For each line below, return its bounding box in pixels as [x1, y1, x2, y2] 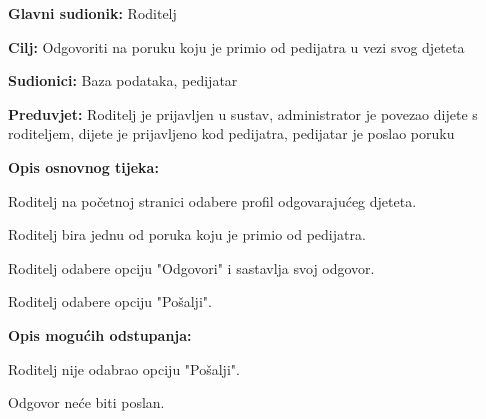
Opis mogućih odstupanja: [8, 324, 192, 345]
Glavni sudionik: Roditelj [8, 3, 177, 23]
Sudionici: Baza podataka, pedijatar [8, 70, 238, 91]
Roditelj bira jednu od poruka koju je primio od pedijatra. [8, 224, 366, 245]
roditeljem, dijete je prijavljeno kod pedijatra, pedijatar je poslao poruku [8, 123, 455, 144]
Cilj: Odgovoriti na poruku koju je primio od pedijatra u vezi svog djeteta [8, 36, 465, 57]
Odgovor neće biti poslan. [8, 392, 165, 413]
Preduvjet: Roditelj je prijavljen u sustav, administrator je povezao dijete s [8, 103, 478, 124]
